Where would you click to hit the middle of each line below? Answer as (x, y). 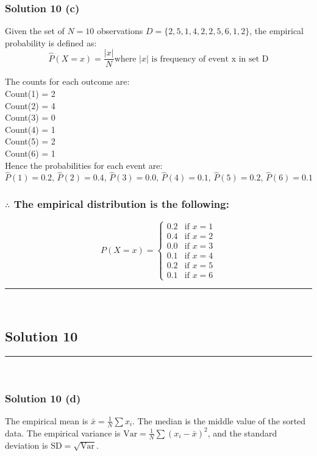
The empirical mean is (47, 420)
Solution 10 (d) (43, 398)
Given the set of (35, 31)
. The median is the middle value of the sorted (219, 420)
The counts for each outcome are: (67, 81)
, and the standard (242, 433)
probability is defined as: (51, 42)
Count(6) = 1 (30, 153)
